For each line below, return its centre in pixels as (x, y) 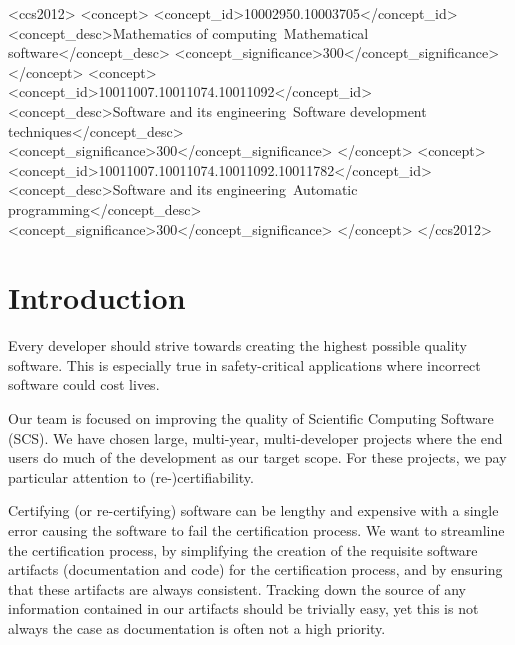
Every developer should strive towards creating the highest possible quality (237, 345)
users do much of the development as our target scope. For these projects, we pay (257, 457)
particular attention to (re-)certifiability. (131, 476)
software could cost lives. (84, 384)
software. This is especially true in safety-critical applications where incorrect (244, 364)
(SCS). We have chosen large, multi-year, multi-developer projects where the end (255, 437)
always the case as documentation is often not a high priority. (197, 627)
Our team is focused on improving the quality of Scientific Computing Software (251, 418)
